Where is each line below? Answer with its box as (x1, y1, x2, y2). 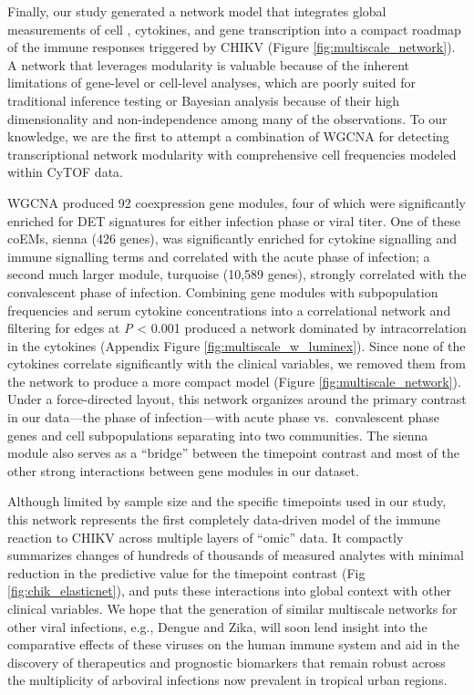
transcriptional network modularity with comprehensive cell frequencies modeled (7, 144, 457, 163)
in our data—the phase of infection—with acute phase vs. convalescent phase (7, 408, 440, 427)
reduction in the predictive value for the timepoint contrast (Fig (7, 563, 366, 582)
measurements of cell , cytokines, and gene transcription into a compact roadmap (7, 19, 461, 38)
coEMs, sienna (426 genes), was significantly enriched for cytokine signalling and (7, 229, 458, 248)
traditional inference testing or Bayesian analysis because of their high (7, 90, 400, 109)
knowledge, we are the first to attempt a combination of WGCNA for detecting (7, 127, 449, 146)
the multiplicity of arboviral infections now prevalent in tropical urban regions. (7, 670, 448, 690)
